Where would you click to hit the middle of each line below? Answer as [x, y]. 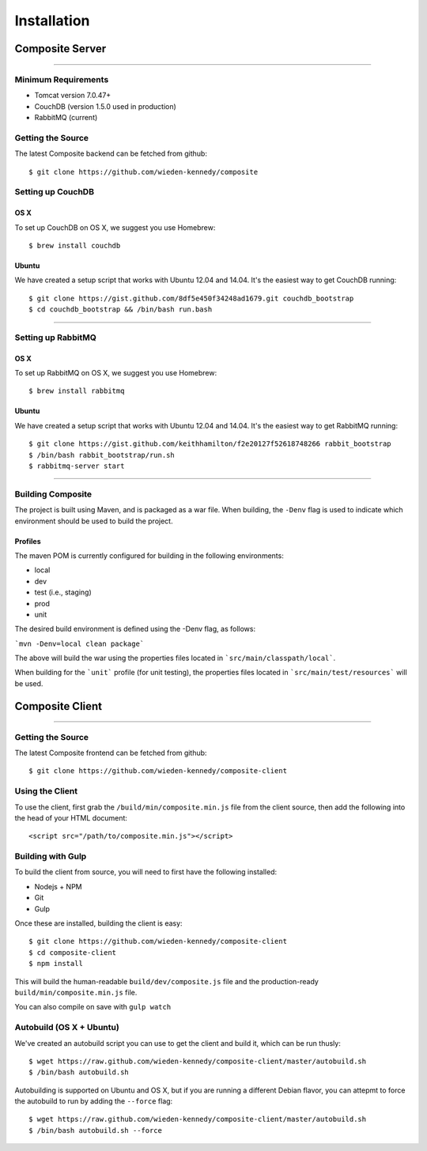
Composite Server [60, 49]
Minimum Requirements [62, 79]
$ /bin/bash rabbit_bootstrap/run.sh [102, 455]
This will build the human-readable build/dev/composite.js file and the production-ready [167, 981]
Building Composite [53, 494]
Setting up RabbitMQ [55, 338]
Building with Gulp [51, 856]
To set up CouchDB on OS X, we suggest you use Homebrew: [115, 227]
